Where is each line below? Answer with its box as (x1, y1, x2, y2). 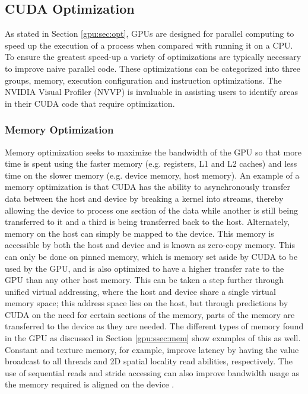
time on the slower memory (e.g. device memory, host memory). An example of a (5, 169, 300, 181)
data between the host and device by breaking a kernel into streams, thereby (5, 192, 284, 204)
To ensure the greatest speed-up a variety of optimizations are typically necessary (5, 50, 301, 63)
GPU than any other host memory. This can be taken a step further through (5, 274, 284, 286)
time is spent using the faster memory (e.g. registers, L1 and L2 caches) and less (5, 157, 297, 170)
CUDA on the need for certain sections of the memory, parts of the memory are (5, 308, 295, 320)
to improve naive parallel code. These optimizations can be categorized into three (5, 62, 301, 74)
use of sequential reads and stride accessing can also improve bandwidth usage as (5, 366, 300, 379)
